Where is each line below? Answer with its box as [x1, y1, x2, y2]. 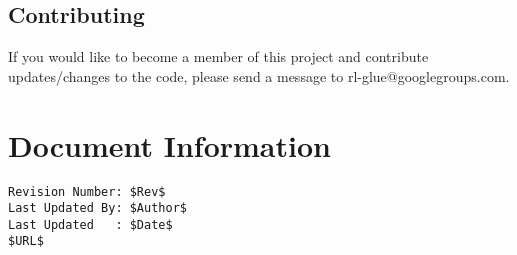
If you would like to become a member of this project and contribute [8, 46, 429, 67]
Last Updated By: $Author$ [8, 201, 187, 216]
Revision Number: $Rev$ [8, 184, 166, 199]
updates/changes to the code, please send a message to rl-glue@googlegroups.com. [8, 65, 510, 86]
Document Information [8, 124, 331, 165]
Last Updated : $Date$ [8, 217, 173, 232]
